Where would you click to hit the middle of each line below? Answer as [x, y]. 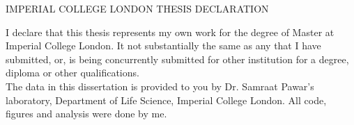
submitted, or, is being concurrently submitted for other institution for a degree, [177, 59]
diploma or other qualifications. [72, 73]
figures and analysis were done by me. [86, 114]
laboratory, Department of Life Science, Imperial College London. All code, [166, 100]
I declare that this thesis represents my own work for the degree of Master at [170, 32]
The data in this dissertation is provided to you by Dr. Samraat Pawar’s [160, 86]
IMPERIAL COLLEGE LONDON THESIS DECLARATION [137, 8]
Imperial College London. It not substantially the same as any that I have [163, 45]
